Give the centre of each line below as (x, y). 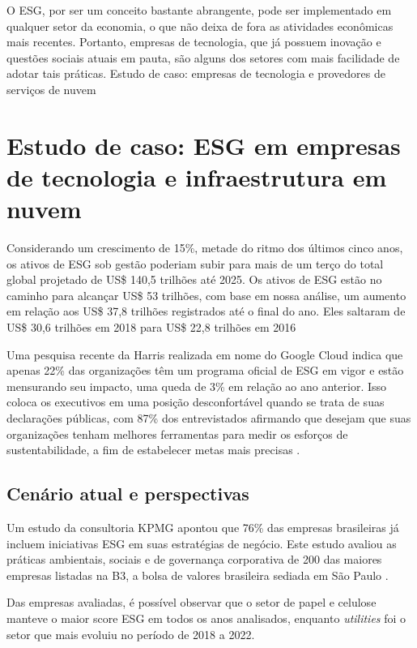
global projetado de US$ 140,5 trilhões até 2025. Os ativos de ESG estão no (194, 279)
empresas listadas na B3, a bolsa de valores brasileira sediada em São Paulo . (198, 575)
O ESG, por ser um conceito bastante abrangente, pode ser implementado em (199, 10)
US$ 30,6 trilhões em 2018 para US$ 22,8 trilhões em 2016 (151, 327)
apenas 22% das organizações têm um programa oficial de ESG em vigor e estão (205, 370)
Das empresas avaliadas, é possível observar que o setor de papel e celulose (191, 602)
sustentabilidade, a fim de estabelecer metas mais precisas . (153, 450)
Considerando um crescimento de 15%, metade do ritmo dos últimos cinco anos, (205, 248)
